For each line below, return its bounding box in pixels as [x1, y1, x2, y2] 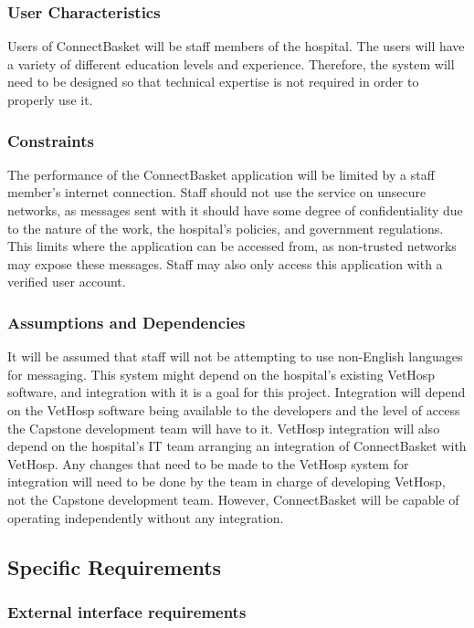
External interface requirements [7, 600, 247, 623]
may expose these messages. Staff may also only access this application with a [7, 254, 443, 273]
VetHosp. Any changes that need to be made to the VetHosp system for [7, 454, 409, 473]
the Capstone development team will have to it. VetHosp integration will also [7, 418, 440, 437]
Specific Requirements [7, 552, 222, 581]
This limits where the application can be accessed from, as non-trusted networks [7, 236, 457, 256]
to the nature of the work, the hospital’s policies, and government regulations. [7, 218, 444, 237]
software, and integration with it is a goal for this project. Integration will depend [7, 382, 466, 402]
